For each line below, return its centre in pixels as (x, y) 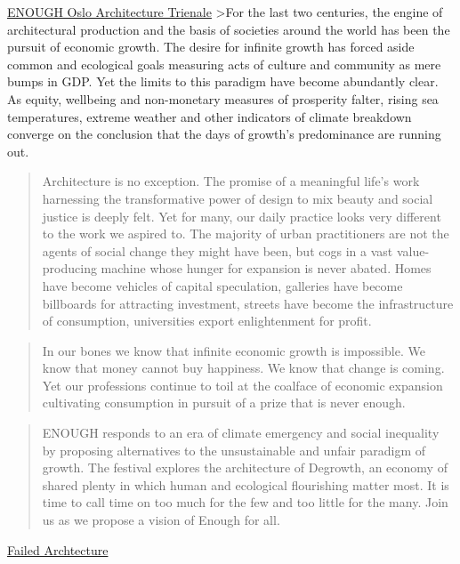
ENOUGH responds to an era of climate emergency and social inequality (241, 433)
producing (69, 268)
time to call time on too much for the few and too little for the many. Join (245, 502)
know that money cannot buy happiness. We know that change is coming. (243, 368)
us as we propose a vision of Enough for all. (161, 520)
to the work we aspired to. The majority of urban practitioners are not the (246, 234)
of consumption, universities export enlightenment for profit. (207, 321)
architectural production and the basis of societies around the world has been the (229, 29)
